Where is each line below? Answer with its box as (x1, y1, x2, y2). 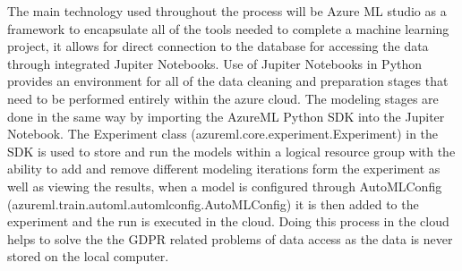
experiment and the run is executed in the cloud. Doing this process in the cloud (7, 212, 449, 231)
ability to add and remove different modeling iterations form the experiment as (7, 159, 441, 178)
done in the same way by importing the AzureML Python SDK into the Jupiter (7, 106, 445, 125)
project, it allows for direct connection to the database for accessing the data (7, 37, 429, 55)
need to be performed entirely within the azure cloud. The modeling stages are (7, 89, 439, 107)
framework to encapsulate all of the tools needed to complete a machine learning (7, 19, 449, 38)
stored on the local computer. (7, 247, 169, 266)
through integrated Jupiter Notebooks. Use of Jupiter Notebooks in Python (7, 54, 423, 72)
